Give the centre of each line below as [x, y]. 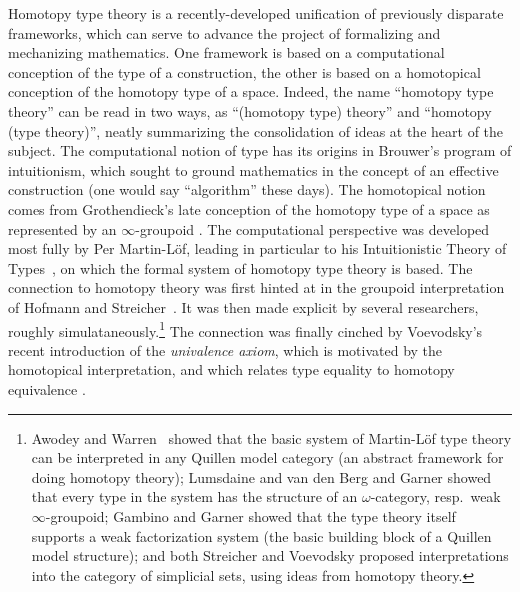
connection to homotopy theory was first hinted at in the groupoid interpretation [256, 287]
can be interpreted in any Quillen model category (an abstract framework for [267, 457]
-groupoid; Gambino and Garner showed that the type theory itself [250, 515]
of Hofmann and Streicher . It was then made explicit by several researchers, [243, 306]
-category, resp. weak [435, 496]
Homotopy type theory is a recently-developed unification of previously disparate [256, 13]
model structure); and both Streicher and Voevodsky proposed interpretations [270, 555]
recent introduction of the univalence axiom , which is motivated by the [225, 349]
